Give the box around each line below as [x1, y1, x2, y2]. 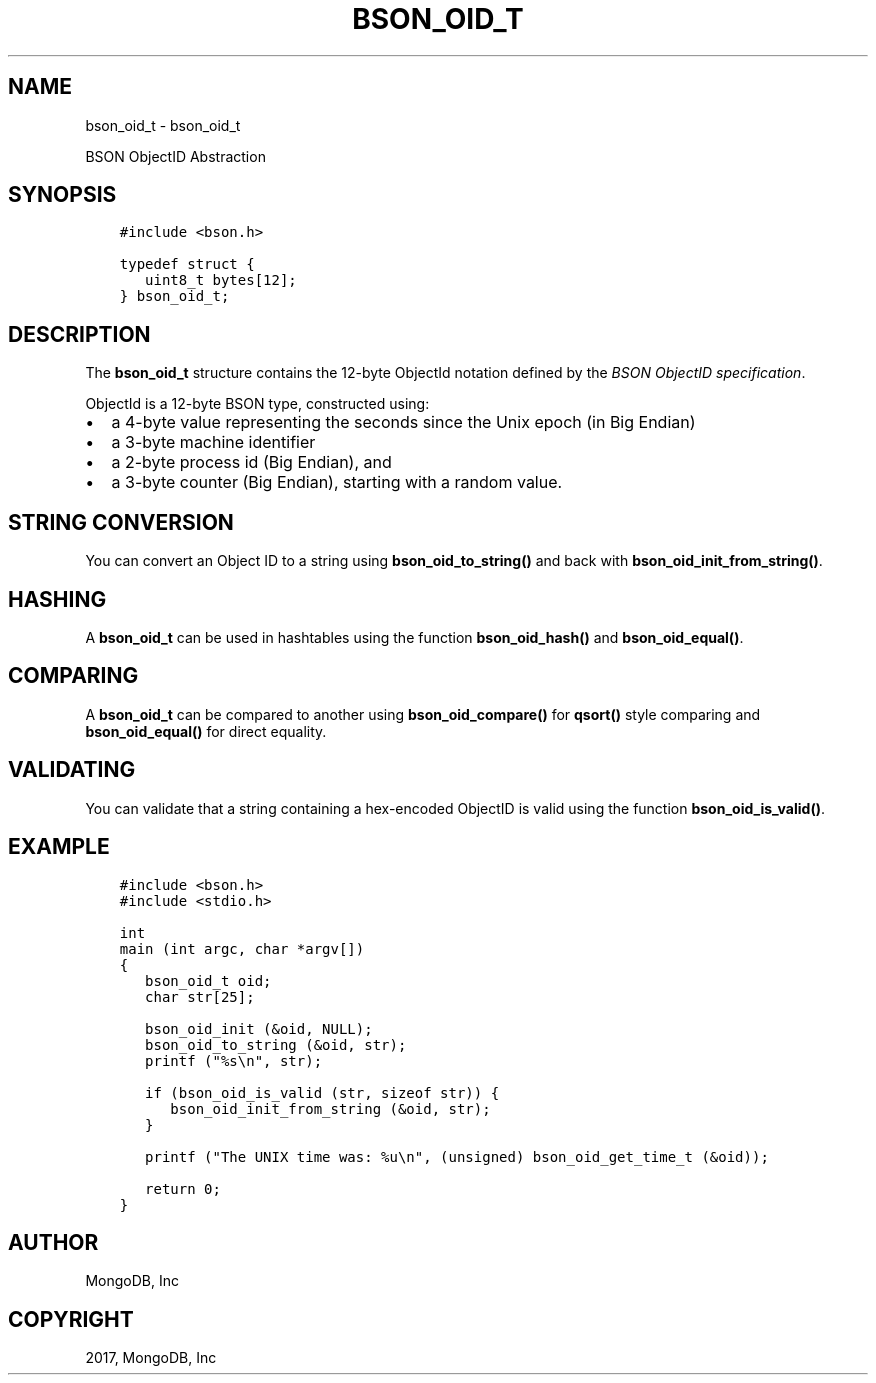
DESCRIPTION [8, 321, 151, 347]
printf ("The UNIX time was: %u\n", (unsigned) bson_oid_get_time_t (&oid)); [145, 1148, 769, 1165]
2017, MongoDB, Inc [85, 1349, 217, 1367]
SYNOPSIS [8, 182, 117, 208]
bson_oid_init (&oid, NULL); [145, 1020, 373, 1037]
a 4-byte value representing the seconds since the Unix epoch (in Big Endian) [111, 412, 696, 433]
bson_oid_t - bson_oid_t [85, 116, 241, 134]
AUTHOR [8, 1229, 99, 1255]
